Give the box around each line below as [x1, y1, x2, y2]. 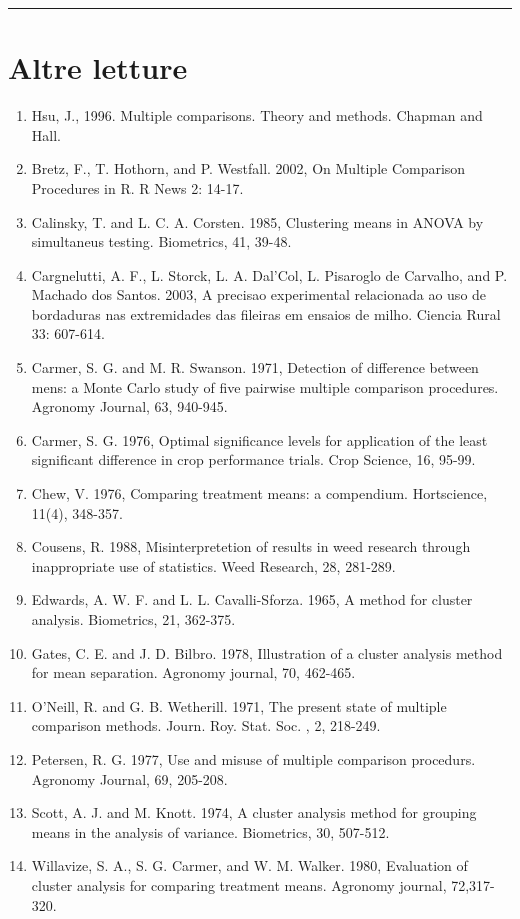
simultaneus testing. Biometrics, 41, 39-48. [31, 231, 292, 252]
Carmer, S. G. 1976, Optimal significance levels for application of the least [31, 429, 488, 450]
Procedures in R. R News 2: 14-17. [31, 177, 244, 198]
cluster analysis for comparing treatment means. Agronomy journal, [31, 874, 447, 895]
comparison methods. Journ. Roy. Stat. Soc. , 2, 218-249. [31, 715, 381, 736]
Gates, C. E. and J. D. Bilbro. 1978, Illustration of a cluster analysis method [31, 642, 503, 663]
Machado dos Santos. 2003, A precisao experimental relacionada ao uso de [31, 284, 487, 305]
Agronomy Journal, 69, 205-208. [31, 768, 228, 789]
